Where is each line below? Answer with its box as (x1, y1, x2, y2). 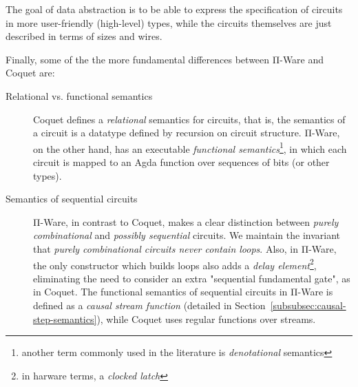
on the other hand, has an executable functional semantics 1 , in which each (33, 139, 347, 156)
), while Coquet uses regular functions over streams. (96, 311, 316, 326)
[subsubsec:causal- (270, 298, 346, 312)
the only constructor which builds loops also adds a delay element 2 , (33, 255, 317, 272)
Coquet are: (6, 65, 55, 80)
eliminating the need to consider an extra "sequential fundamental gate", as (33, 271, 350, 285)
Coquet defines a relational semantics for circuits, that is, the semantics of (33, 112, 346, 126)
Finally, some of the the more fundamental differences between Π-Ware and (6, 52, 324, 66)
